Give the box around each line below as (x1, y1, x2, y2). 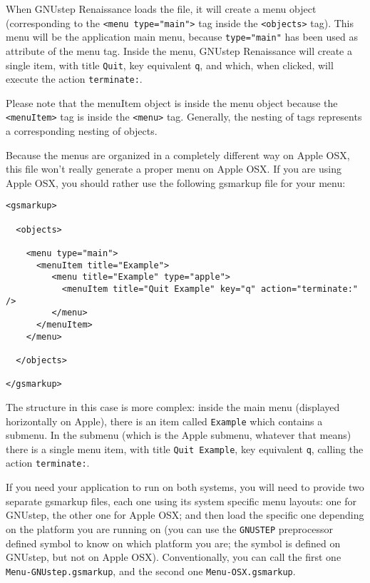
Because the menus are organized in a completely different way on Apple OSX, (6, 147, 350, 162)
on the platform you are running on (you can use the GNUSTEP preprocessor (6, 521, 333, 536)
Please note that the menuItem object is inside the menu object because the (6, 95, 338, 110)
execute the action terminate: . (6, 71, 143, 86)
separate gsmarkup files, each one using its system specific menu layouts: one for (6, 493, 356, 508)
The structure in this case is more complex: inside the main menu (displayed (6, 399, 340, 414)
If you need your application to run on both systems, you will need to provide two (6, 480, 364, 495)
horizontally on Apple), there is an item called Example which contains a (6, 413, 323, 428)
